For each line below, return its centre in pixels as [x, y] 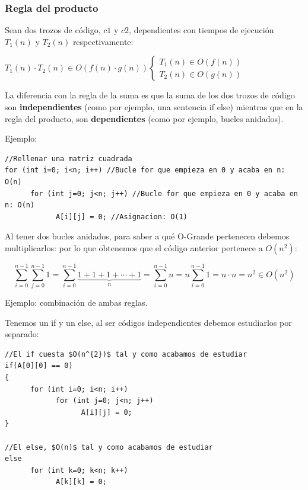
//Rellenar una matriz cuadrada [69, 158]
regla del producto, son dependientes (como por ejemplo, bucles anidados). [144, 118]
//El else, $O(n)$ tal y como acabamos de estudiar [109, 447]
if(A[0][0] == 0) [39, 366]
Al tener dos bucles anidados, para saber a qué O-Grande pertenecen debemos [147, 236]
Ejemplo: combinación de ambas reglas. [76, 302]
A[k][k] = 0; [81, 482]
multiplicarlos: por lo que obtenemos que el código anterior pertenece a [134, 247]
